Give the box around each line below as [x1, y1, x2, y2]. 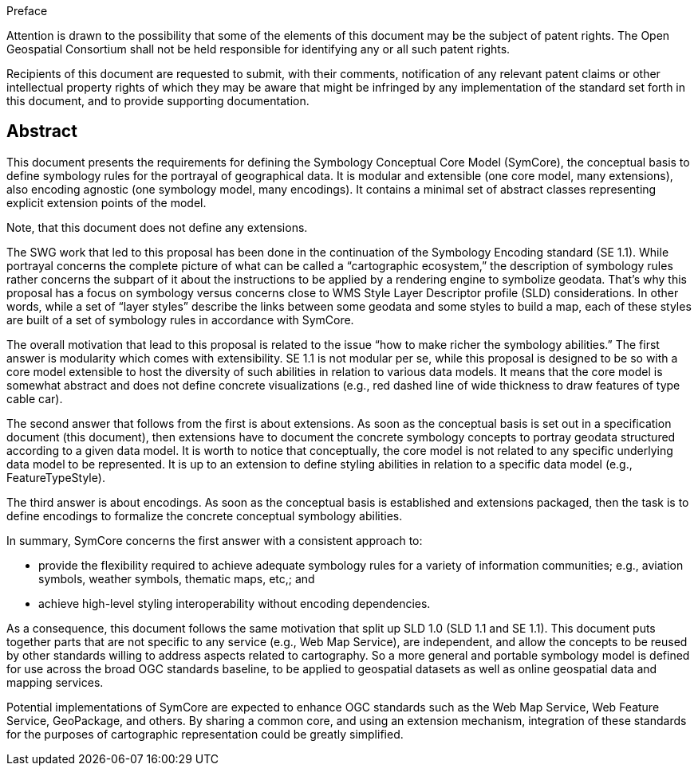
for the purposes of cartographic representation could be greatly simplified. [6, 727, 404, 741]
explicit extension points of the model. [6, 195, 207, 210]
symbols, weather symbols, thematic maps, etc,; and [38, 571, 315, 586]
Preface [6, 4, 48, 18]
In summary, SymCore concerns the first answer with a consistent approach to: [6, 533, 423, 547]
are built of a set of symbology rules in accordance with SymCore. [6, 312, 354, 327]
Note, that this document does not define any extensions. [6, 220, 308, 234]
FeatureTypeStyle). [6, 470, 105, 484]
